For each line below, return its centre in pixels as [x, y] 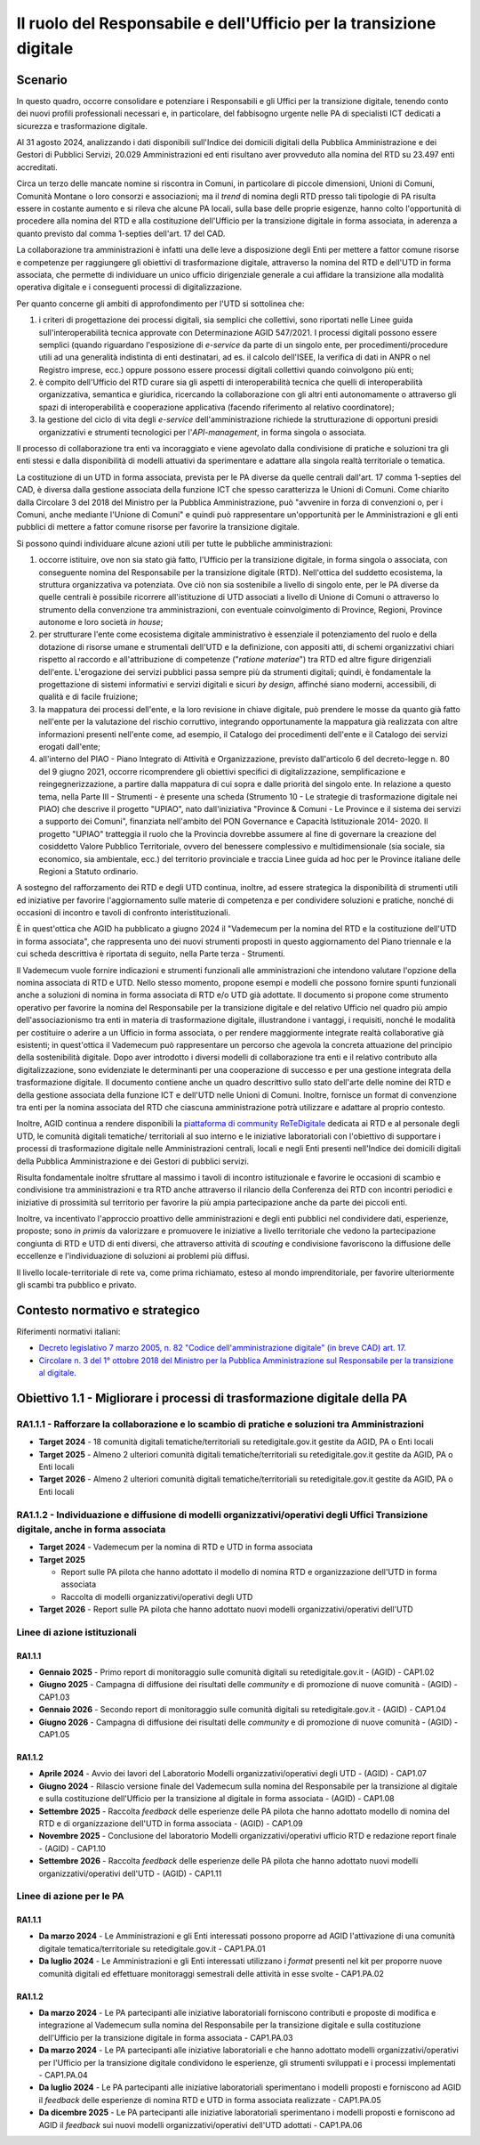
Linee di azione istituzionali [76, 1632]
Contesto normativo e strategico [108, 1310]
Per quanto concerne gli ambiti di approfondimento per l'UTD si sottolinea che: [160, 304]
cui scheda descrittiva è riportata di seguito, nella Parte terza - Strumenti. [151, 954]
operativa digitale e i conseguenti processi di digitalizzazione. [129, 287]
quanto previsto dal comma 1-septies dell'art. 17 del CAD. [121, 233]
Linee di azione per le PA [70, 1897]
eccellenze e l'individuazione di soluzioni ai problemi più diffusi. [133, 1256]
